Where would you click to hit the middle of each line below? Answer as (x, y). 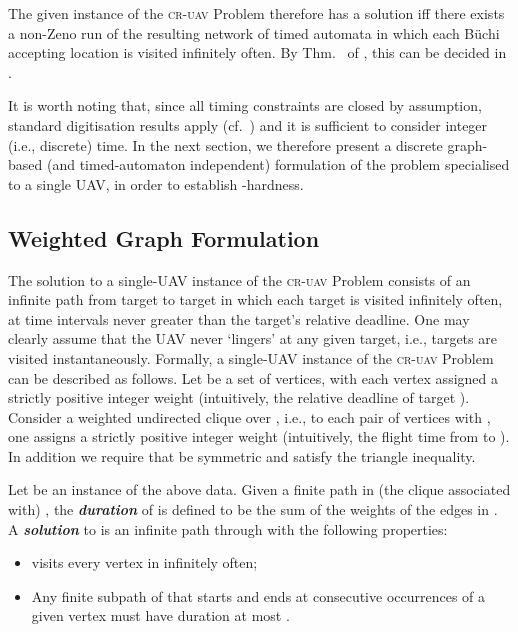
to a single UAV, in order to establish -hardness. (156, 183)
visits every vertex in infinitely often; (144, 562)
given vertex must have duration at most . (160, 615)
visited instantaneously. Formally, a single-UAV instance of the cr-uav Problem (251, 357)
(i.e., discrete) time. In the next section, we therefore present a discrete (225, 144)
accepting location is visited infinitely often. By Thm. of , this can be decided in (257, 52)
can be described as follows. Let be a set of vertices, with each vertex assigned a (253, 377)
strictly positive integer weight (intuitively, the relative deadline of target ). (239, 397)
